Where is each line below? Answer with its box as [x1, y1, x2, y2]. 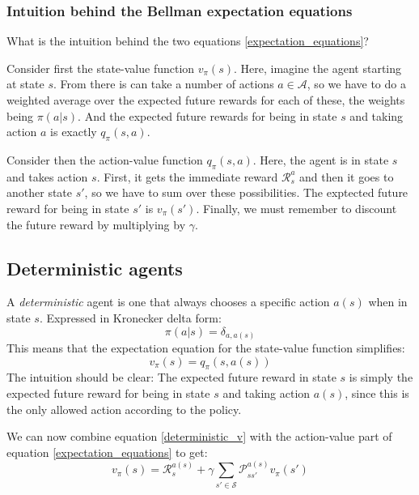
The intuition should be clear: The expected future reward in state [6, 369, 336, 386]
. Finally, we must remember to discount [196, 199, 397, 216]
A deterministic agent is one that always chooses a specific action [6, 293, 330, 310]
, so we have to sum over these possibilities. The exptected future [84, 184, 408, 201]
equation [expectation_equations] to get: [6, 443, 208, 460]
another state [6, 184, 73, 201]
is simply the [349, 369, 413, 386]
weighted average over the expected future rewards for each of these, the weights [6, 92, 405, 108]
